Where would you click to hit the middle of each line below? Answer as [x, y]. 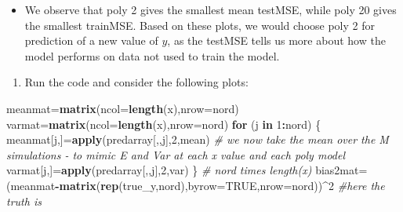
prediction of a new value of [91, 40]
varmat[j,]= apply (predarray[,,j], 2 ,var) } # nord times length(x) [159, 170]
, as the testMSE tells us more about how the [276, 40]
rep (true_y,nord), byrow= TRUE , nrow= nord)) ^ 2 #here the [243, 185]
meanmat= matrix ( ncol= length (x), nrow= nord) [123, 108]
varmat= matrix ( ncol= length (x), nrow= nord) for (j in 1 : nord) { [164, 124]
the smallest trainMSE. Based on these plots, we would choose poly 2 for [200, 25]
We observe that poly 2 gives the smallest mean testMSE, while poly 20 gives [211, 9]
